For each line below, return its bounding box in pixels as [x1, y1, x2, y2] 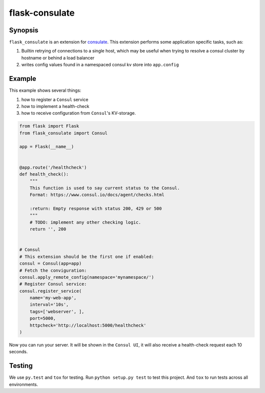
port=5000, [29, 315, 56, 321]
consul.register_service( [19, 288, 82, 294]
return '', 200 [29, 226, 66, 232]
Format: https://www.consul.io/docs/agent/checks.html [29, 192, 164, 198]
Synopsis [9, 26, 39, 34]
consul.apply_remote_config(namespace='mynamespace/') [19, 274, 154, 280]
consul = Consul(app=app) [19, 261, 82, 266]
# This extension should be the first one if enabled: [19, 254, 154, 260]
